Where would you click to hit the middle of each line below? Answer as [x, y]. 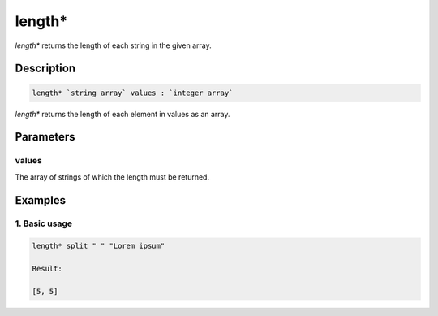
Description [45, 69]
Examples [41, 200]
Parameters [45, 137]
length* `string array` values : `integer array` [133, 93]
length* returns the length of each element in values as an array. [122, 114]
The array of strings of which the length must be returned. [112, 177]
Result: [47, 269]
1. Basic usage [44, 223]
